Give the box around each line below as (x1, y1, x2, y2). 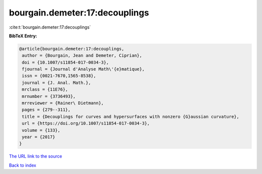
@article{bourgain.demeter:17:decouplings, (19, 46, 125, 51)
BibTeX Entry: (9, 33, 37, 39)
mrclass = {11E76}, (22, 87, 68, 92)
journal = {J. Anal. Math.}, (22, 80, 91, 85)
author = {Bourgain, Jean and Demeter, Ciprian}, (22, 53, 143, 58)
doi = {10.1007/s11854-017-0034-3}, (22, 60, 109, 65)
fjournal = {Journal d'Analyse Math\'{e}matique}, (22, 66, 145, 72)
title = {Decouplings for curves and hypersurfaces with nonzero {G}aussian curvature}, (22, 114, 240, 119)
